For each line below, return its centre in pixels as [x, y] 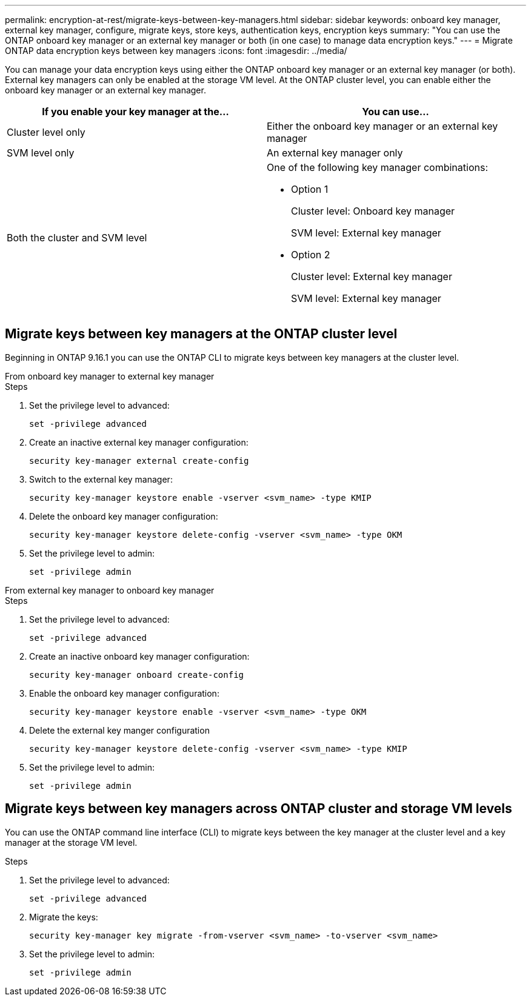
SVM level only [41, 153]
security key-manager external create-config [139, 460]
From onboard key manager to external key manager [110, 376]
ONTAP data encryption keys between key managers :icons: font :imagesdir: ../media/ [176, 51]
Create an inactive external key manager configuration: [139, 442]
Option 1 [310, 189]
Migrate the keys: [64, 917]
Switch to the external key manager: [101, 479]
